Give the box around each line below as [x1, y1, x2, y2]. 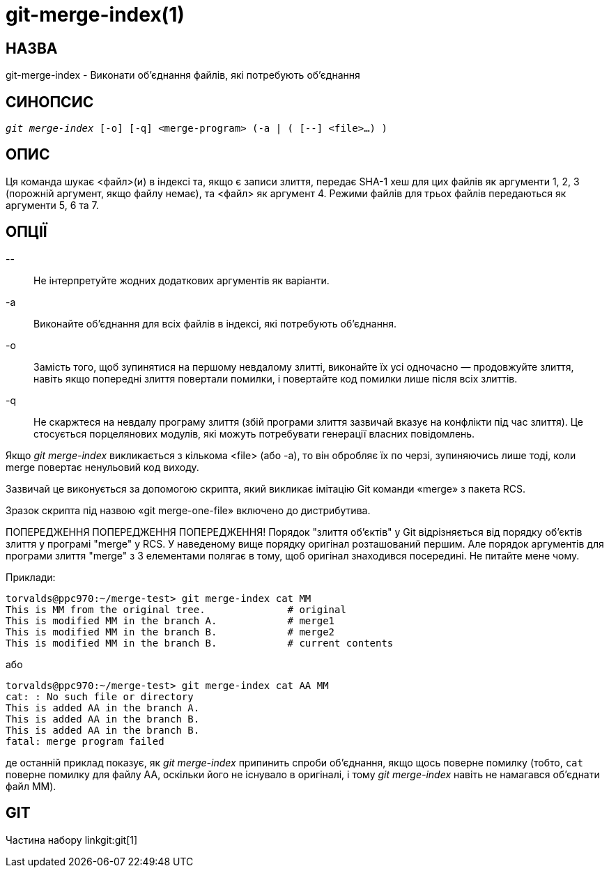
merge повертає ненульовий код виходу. [6, 461, 199, 473]
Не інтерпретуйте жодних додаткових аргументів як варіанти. [33, 274, 330, 286]
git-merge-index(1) [6, 3, 185, 26]
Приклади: [6, 571, 56, 583]
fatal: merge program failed [6, 735, 164, 747]
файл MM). [6, 780, 56, 792]
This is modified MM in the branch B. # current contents [6, 637, 394, 649]
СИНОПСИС [6, 93, 94, 111]
